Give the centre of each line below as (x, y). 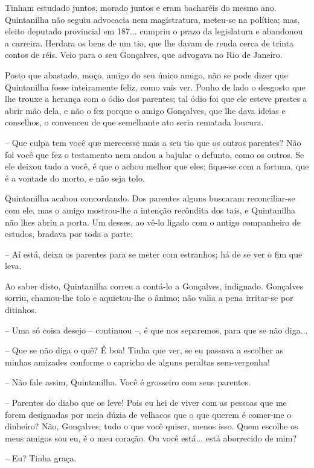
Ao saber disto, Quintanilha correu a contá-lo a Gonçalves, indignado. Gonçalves (154, 286)
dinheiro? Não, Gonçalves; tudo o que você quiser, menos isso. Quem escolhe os (152, 426)
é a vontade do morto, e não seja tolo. (75, 178)
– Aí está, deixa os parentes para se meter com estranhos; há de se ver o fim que (154, 254)
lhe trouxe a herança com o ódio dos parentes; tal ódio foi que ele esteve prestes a (156, 99)
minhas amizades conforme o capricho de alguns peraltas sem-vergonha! (137, 362)
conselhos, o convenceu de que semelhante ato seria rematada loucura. (134, 122)
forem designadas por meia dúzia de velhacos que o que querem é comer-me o (148, 414)
